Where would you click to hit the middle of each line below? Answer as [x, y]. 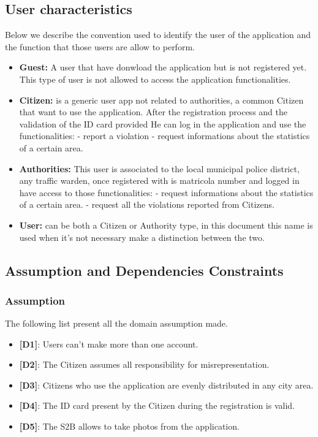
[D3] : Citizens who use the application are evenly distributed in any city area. [166, 385]
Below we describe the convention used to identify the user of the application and [158, 35]
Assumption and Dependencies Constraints [144, 270]
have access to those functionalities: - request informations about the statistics [166, 192]
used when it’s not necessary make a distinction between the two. [142, 237]
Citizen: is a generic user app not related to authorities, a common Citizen [161, 100]
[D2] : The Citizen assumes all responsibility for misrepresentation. [144, 364]
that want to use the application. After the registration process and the [153, 112]
